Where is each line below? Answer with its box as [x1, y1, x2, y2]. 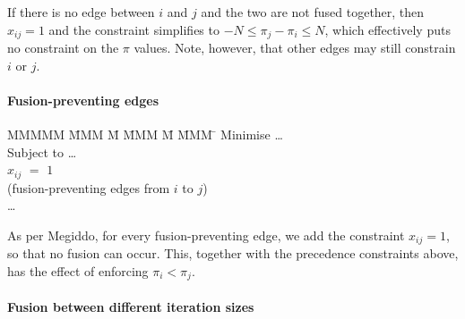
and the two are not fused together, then [201, 3, 425, 21]
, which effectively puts [324, 20, 451, 38]
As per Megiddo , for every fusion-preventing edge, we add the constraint [7, 225, 405, 244]
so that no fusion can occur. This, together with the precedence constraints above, [7, 244, 459, 263]
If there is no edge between [7, 3, 155, 21]
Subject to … [7, 142, 77, 161]
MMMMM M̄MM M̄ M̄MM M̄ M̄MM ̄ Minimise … [7, 125, 283, 144]
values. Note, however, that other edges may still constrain [133, 38, 456, 57]
